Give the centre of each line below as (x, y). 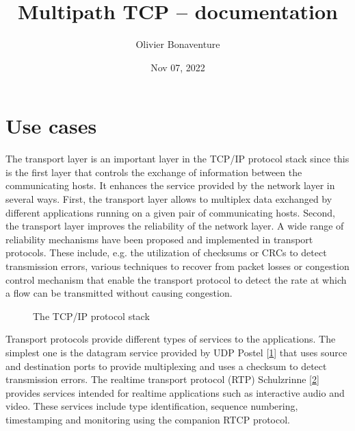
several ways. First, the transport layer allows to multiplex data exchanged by (169, 199)
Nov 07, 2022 (178, 67)
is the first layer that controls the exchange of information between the (154, 172)
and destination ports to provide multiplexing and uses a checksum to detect (166, 366)
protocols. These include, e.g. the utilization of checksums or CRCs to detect (166, 253)
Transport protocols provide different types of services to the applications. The (171, 339)
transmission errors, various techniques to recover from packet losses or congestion (177, 266)
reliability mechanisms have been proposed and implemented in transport (159, 239)
